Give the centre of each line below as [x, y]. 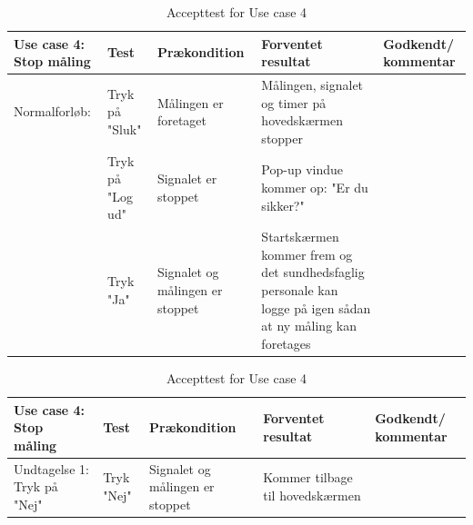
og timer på [294, 102]
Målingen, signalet [312, 85]
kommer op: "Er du [315, 188]
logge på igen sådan [316, 307]
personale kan [300, 290]
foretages [286, 343]
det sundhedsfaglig [313, 272]
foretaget [182, 120]
